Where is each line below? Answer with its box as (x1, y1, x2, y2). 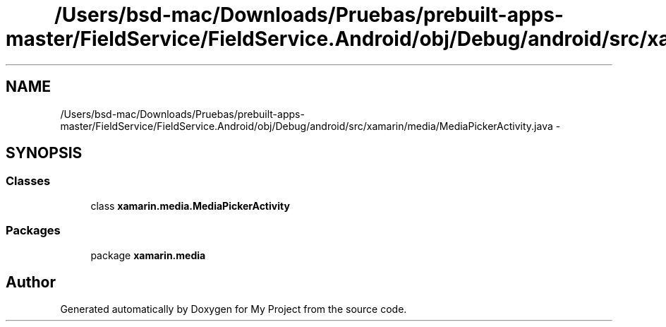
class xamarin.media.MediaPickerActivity (90, 199, 290, 212)
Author (6, 273, 56, 291)
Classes (6, 174, 51, 189)
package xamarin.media (90, 249, 206, 261)
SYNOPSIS (6, 144, 83, 162)
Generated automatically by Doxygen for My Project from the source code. (60, 303, 407, 316)
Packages (6, 223, 61, 238)
